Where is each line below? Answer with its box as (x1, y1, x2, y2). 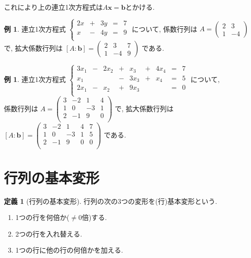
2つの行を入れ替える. (15, 228, 82, 238)
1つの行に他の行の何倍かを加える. (15, 245, 123, 255)
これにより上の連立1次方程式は (4, 2, 103, 12)
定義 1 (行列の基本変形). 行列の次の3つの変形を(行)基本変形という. (4, 196, 217, 206)
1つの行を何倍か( (15, 212, 70, 222)
